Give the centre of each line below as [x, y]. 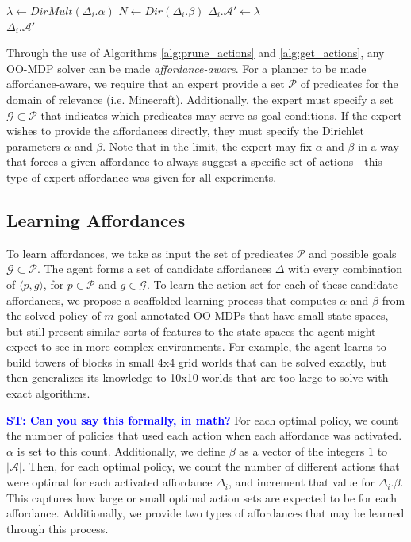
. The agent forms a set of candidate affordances [154, 269]
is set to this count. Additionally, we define [121, 450]
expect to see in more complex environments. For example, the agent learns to [196, 346]
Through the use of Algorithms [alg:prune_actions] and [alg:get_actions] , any [196, 53]
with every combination [345, 269]
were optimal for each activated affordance [109, 482]
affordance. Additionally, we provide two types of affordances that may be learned [205, 513]
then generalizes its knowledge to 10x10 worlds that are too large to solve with [198, 377]
